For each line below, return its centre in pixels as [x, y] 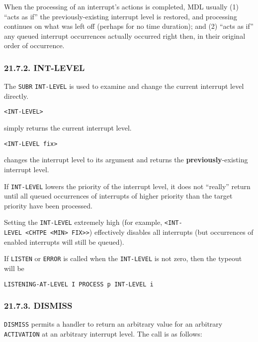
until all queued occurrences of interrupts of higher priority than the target [118, 196]
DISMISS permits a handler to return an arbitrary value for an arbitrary [113, 324]
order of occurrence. [34, 45]
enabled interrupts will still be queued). [64, 241]
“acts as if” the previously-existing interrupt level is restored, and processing [121, 16]
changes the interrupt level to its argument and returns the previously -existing [126, 160]
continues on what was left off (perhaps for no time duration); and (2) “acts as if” [129, 26]
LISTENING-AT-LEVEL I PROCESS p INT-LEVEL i [79, 284]
